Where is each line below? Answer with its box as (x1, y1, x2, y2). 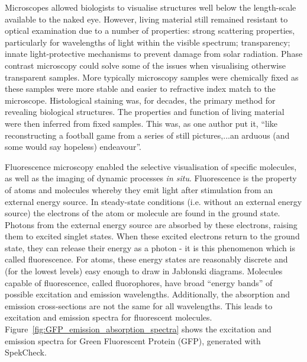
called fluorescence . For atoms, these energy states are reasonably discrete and (5, 253, 288, 265)
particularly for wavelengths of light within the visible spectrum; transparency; (5, 36, 290, 48)
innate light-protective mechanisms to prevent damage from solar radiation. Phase (5, 47, 303, 60)
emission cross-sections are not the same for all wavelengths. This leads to (5, 299, 273, 312)
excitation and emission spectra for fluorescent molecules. (5, 311, 212, 323)
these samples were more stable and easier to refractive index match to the (5, 82, 276, 95)
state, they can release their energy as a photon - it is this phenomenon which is (5, 241, 295, 254)
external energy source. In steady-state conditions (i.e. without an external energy (5, 195, 302, 207)
